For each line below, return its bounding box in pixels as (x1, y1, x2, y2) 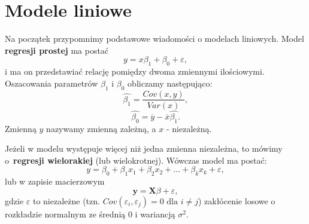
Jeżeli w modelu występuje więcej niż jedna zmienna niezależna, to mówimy (5, 142, 283, 155)
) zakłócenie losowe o (198, 194, 275, 207)
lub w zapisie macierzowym (5, 175, 105, 188)
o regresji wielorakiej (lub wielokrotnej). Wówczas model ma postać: (5, 154, 267, 166)
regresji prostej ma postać (5, 44, 109, 56)
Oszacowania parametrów (5, 76, 98, 89)
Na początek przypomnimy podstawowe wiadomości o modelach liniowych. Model (5, 32, 304, 45)
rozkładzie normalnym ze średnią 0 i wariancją (5, 207, 175, 220)
